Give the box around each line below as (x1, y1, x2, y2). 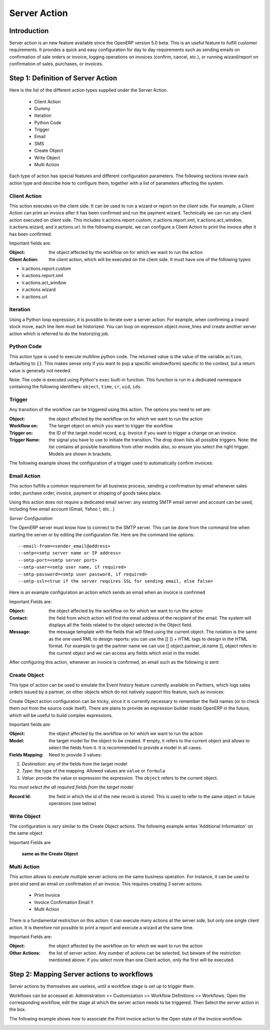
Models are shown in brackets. (48, 451, 112, 457)
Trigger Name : (9, 436, 40, 443)
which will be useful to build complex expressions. (9, 712, 113, 718)
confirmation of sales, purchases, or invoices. (9, 61, 103, 67)
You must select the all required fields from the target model (9, 784, 133, 790)
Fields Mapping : (9, 751, 43, 757)
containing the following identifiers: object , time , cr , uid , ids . (9, 384, 142, 390)
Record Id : (9, 793, 31, 799)
